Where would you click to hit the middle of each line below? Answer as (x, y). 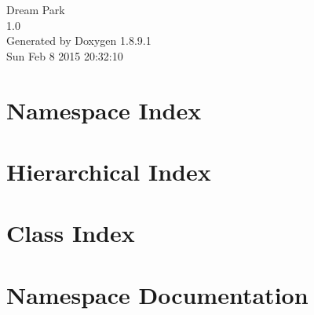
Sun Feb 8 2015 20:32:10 (65, 55)
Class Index (71, 233)
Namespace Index (104, 110)
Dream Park (36, 9)
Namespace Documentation (157, 294)
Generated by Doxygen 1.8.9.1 (79, 40)
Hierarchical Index (109, 171)
